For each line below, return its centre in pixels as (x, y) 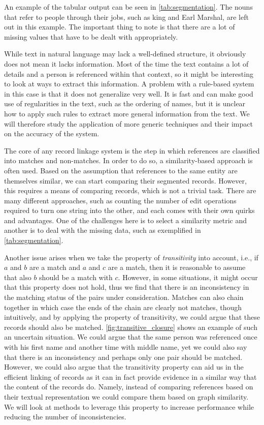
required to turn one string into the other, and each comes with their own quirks (129, 210)
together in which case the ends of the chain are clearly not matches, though (123, 307)
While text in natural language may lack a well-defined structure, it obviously (125, 54)
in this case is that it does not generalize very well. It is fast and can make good (129, 93)
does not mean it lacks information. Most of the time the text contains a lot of (126, 63)
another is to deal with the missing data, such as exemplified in (103, 230)
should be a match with (76, 277)
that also (18, 277)
